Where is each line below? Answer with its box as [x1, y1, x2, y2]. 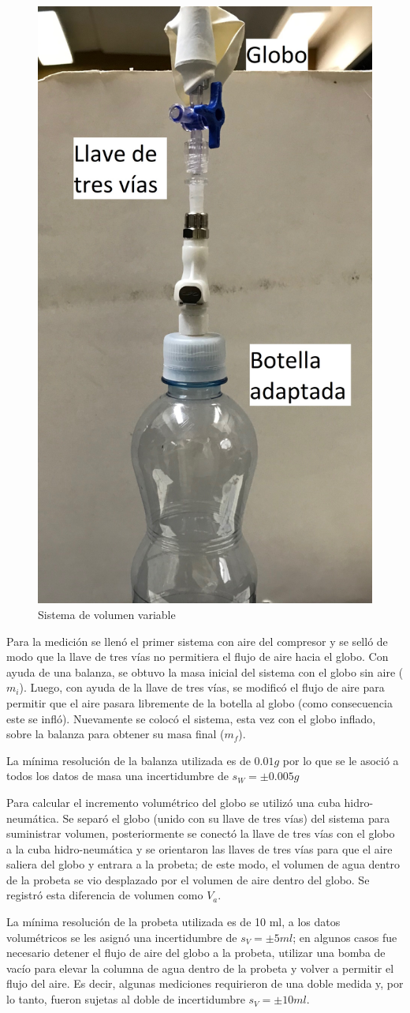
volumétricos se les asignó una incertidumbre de [6, 929, 237, 945]
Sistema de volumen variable [38, 606, 176, 622]
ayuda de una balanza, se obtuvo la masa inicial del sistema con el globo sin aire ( [6, 663, 404, 680]
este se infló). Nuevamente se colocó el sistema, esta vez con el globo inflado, [6, 710, 376, 726]
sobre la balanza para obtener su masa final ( [6, 726, 225, 742]
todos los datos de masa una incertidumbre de [6, 767, 229, 784]
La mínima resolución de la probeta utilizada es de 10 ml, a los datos [6, 914, 341, 930]
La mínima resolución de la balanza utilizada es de [6, 752, 251, 768]
